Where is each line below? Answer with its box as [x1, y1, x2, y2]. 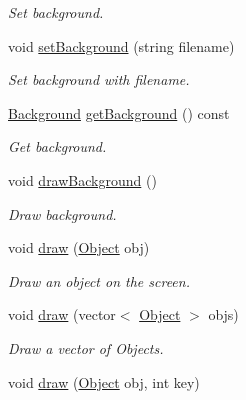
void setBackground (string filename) [8, 35, 235, 56]
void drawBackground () [8, 169, 157, 190]
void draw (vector [8, 304, 116, 325]
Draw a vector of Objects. [8, 337, 164, 358]
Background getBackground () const [8, 102, 230, 123]
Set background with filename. [8, 69, 190, 90]
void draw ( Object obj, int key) [8, 371, 200, 392]
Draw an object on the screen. [8, 270, 190, 291]
